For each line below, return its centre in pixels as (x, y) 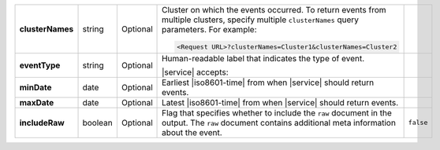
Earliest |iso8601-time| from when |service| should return (268, 82)
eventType (40, 65)
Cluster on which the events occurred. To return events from (274, 10)
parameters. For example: (209, 29)
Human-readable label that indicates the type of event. (263, 58)
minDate (35, 87)
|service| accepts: (195, 72)
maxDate (37, 102)
